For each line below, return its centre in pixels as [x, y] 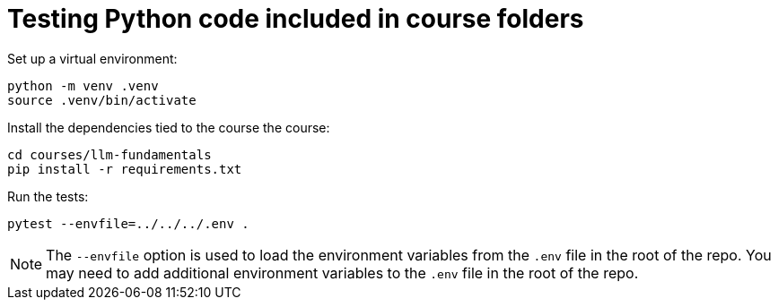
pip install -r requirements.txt [125, 169]
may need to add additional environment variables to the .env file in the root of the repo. [342, 273]
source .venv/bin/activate [102, 100]
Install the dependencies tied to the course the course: [169, 127]
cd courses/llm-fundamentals [109, 154]
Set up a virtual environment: [92, 58]
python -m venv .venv [83, 85]
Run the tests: [48, 196]
